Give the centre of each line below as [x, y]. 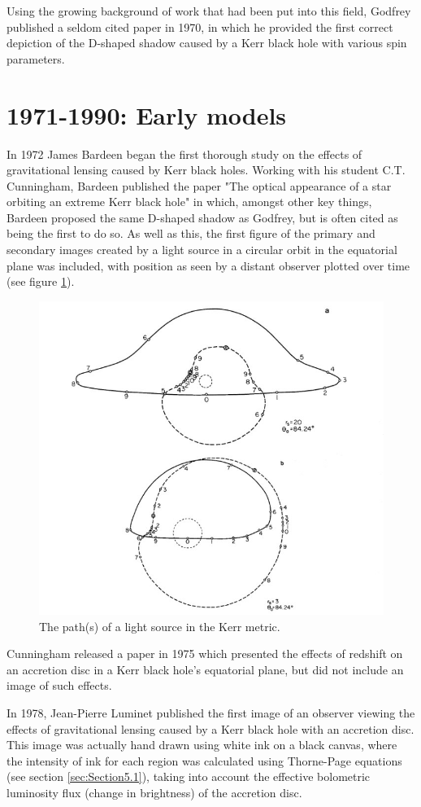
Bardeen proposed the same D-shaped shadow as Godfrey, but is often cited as [202, 217]
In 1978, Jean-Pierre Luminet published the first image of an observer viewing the [211, 712]
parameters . [36, 58]
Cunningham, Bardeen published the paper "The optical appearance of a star [199, 185]
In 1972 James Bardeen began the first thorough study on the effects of [184, 154]
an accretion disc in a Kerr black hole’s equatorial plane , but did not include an [205, 669]
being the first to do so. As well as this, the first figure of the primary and [191, 233]
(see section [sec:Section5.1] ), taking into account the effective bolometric [189, 776]
